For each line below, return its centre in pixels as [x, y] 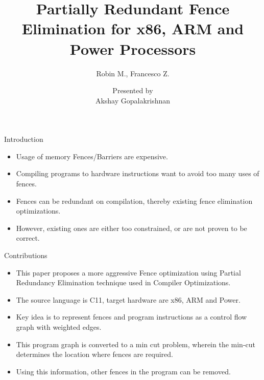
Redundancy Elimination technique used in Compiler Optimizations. [123, 282]
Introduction [24, 139]
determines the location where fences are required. [94, 354]
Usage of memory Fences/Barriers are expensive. [92, 156]
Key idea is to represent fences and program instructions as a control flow [131, 317]
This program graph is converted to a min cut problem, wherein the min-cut [136, 344]
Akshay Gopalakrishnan [133, 100]
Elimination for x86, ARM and [133, 28]
